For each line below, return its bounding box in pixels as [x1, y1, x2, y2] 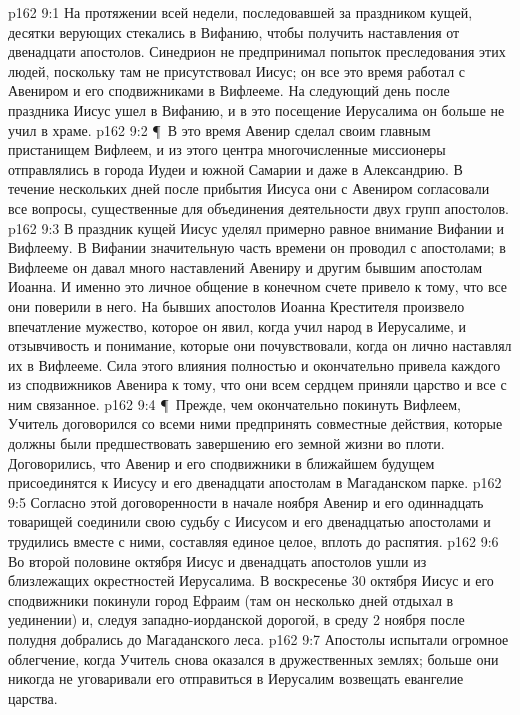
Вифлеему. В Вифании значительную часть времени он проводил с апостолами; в [8, 237, 506, 258]
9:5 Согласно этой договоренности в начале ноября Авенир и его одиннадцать [8, 491, 484, 512]
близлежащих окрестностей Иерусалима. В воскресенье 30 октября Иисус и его [8, 570, 494, 591]
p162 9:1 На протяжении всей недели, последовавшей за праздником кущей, [8, 2, 473, 22]
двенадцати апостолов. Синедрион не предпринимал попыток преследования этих [8, 41, 506, 62]
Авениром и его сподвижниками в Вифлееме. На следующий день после [8, 80, 450, 101]
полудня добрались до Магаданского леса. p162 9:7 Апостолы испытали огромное [8, 629, 509, 649]
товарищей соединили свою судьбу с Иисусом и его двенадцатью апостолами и [8, 511, 491, 532]
